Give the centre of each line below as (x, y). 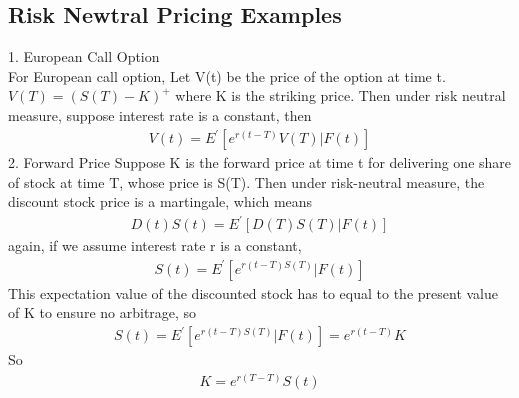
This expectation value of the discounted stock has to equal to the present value (253, 292)
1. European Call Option (84, 56)
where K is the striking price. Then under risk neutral (340, 95)
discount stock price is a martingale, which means (160, 201)
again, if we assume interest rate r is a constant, (155, 245)
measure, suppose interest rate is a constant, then (160, 114)
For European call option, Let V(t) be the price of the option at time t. (227, 75)
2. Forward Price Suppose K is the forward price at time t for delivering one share (260, 162)
